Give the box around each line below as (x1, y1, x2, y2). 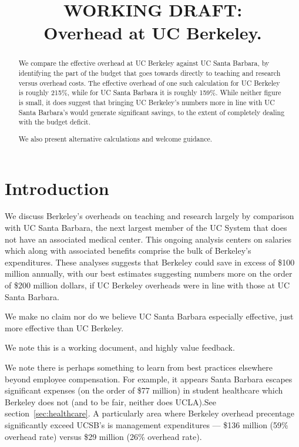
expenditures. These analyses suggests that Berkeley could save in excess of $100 (5, 256, 295, 268)
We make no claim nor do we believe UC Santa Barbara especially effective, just (5, 310, 294, 322)
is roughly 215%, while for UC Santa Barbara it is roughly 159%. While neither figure (18, 88, 281, 98)
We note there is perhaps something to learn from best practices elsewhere (5, 361, 273, 373)
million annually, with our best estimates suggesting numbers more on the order (5, 267, 293, 280)
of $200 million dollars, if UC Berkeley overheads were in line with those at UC (5, 279, 290, 291)
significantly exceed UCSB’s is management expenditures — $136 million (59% (5, 418, 288, 431)
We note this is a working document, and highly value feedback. (5, 341, 235, 354)
